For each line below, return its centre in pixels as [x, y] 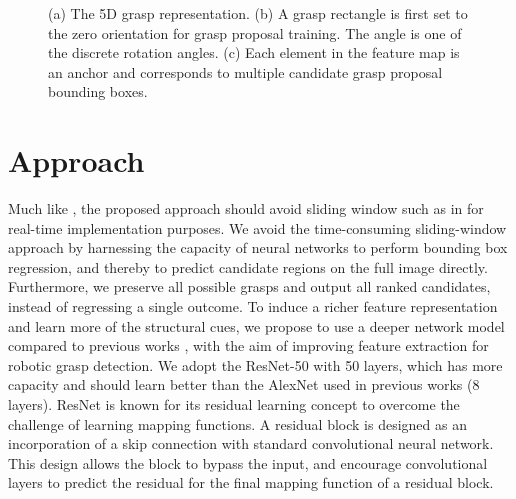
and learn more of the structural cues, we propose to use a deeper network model [256, 325]
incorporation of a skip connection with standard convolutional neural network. [251, 443]
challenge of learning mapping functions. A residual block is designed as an [237, 423]
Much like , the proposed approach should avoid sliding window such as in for [246, 208]
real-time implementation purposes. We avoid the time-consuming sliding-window [257, 227]
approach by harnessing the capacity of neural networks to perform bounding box [258, 247]
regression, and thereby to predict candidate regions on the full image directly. [248, 266]
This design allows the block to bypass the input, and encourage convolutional [248, 462]
